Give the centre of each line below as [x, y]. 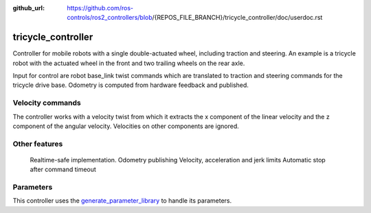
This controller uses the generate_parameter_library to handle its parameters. [122, 201]
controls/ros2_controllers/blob [110, 18]
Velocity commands [47, 103]
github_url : [29, 8]
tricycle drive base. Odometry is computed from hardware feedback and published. [131, 85]
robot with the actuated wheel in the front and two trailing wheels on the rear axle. [129, 63]
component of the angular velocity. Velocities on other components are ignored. [126, 126]
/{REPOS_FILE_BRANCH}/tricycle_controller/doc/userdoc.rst [237, 18]
